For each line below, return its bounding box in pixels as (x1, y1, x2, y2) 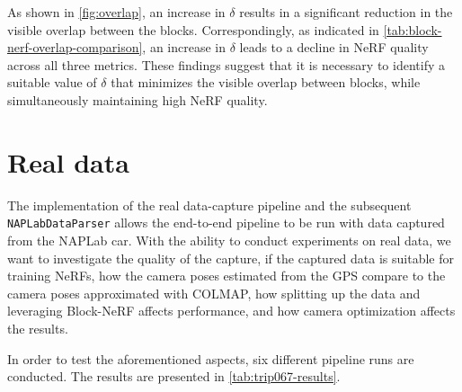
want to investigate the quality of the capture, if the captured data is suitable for (7, 248, 454, 267)
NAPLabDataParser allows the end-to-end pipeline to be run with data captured (7, 213, 445, 232)
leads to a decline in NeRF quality (239, 38, 429, 57)
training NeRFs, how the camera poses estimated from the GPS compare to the (7, 266, 446, 285)
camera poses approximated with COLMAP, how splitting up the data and (7, 283, 421, 302)
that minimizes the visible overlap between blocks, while (111, 73, 421, 92)
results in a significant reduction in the (239, 3, 453, 21)
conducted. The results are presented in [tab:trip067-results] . (7, 367, 341, 386)
